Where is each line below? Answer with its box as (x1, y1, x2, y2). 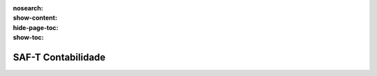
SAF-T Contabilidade (13, 51, 106, 63)
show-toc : (13, 33, 44, 42)
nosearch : (13, 4, 43, 12)
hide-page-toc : (13, 23, 59, 31)
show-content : (13, 14, 57, 22)
